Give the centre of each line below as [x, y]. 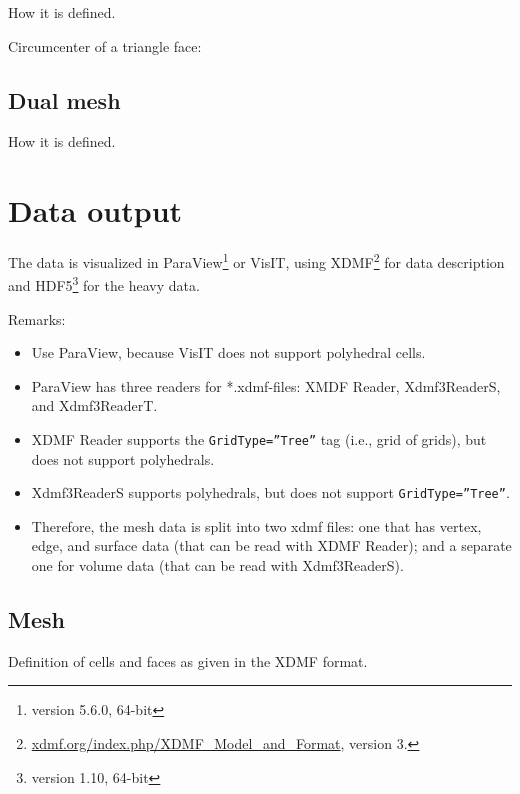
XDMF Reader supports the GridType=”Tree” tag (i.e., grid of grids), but [259, 438]
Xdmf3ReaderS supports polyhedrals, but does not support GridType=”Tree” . [270, 492]
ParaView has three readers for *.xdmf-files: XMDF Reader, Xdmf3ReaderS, [266, 385]
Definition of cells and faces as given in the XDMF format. [188, 660]
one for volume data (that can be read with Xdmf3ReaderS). [217, 565]
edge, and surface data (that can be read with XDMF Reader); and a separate [271, 545]
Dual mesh [64, 99]
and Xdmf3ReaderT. [94, 405]
